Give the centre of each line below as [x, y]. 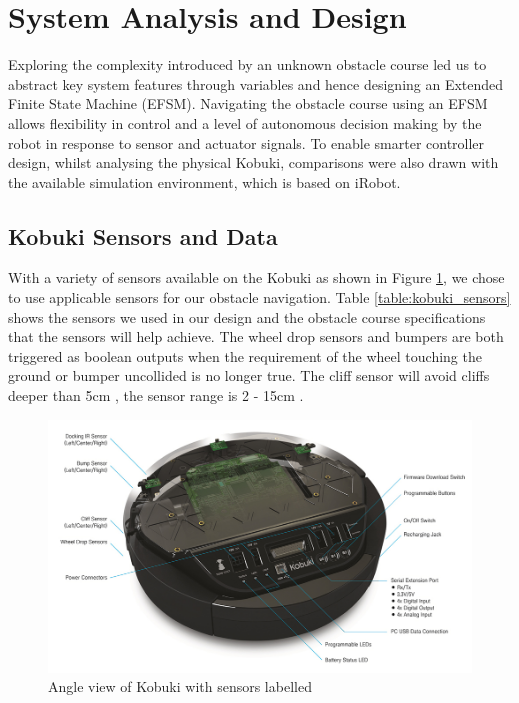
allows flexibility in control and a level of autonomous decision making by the [245, 122]
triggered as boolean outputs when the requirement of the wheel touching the [245, 355]
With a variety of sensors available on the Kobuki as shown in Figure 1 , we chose [256, 277]
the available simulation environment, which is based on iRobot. [204, 181]
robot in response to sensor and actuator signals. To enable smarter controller [246, 142]
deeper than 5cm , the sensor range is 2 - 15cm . [156, 395]
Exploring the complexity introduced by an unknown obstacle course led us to [247, 64]
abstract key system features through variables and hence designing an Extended [256, 83]
